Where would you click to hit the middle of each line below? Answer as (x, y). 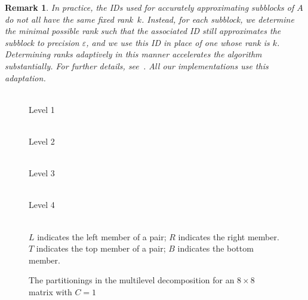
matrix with (50, 291)
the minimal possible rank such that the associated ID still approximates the (143, 31)
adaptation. (25, 77)
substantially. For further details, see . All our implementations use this (137, 65)
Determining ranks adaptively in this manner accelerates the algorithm (133, 54)
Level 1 (42, 109)
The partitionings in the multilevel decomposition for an (132, 280)
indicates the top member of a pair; (101, 248)
